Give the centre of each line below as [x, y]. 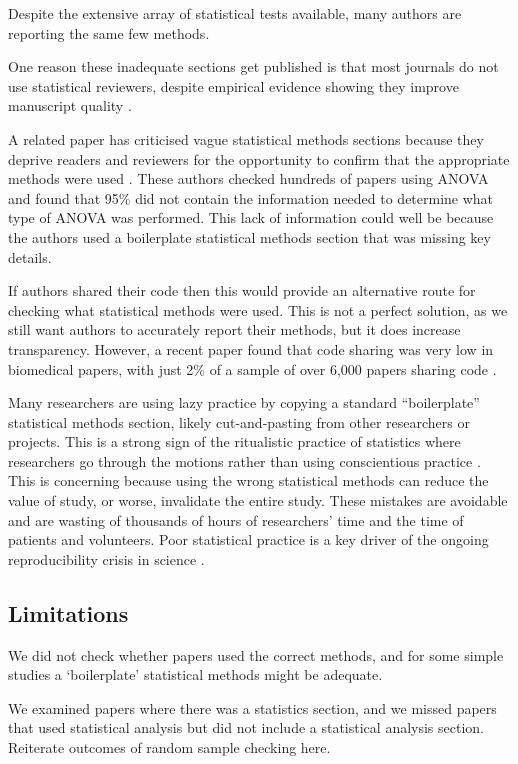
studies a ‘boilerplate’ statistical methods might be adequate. [195, 674]
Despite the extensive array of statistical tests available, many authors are [235, 13]
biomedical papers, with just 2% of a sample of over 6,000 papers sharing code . [252, 368]
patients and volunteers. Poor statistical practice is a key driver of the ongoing [248, 539]
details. [30, 256]
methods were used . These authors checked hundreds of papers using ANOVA [248, 178]
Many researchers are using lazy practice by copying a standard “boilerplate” [244, 402]
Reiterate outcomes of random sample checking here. [169, 747]
